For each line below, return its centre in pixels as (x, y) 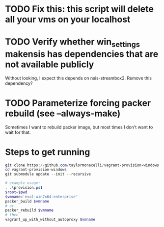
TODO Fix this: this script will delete (79, 9)
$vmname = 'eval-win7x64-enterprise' (41, 197)
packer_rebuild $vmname (29, 210)
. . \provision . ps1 (24, 188)
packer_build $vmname (27, 201)
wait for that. (18, 132)
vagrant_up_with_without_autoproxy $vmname (50, 220)
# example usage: (23, 183)
